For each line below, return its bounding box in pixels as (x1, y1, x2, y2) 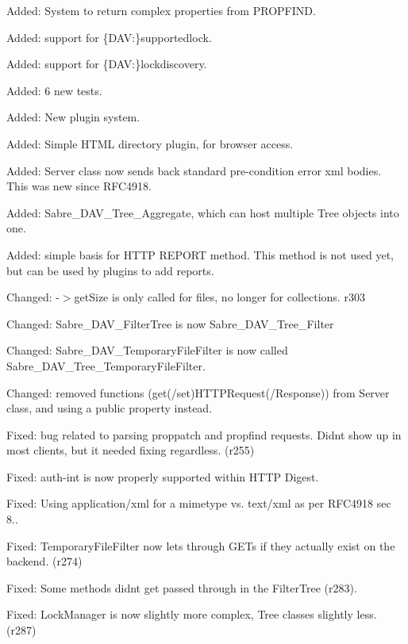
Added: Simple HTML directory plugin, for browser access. (6, 135, 294, 151)
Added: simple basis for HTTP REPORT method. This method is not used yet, (6, 246, 394, 263)
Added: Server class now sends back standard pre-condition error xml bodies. (6, 162, 382, 178)
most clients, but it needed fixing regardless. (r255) (6, 442, 255, 458)
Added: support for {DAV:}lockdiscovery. (6, 56, 207, 72)
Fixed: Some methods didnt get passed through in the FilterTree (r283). (6, 579, 357, 596)
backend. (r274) (6, 553, 83, 569)
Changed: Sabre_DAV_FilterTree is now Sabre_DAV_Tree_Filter (6, 315, 334, 332)
